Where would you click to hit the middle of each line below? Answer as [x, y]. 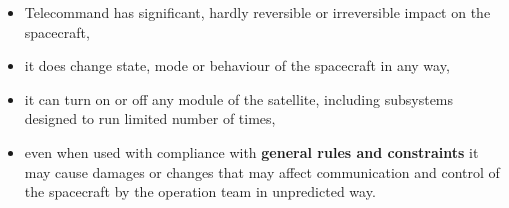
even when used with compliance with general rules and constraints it [251, 151]
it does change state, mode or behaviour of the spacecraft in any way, [237, 65]
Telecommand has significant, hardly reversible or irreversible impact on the [257, 12]
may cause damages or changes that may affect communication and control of [262, 171]
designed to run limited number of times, [150, 118]
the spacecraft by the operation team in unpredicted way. [200, 191]
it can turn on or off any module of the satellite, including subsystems [239, 98]
